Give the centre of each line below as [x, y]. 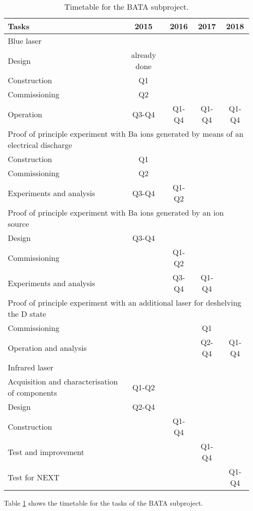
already [144, 55]
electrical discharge [40, 145]
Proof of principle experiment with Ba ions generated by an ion [116, 212]
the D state [27, 314]
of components [32, 392]
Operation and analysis [47, 347]
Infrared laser [31, 367]
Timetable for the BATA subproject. [126, 7]
